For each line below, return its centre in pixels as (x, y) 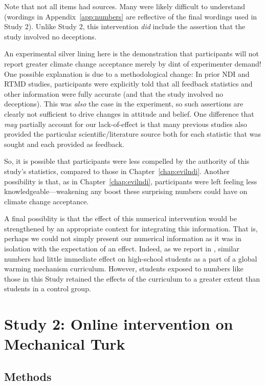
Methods (28, 376)
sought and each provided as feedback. (64, 144)
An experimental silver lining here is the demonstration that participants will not (131, 54)
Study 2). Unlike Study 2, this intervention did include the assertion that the (125, 26)
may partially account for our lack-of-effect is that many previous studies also (126, 124)
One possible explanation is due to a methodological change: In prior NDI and (127, 73)
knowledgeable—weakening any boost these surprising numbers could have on (126, 191)
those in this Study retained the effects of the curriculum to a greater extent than (132, 278)
